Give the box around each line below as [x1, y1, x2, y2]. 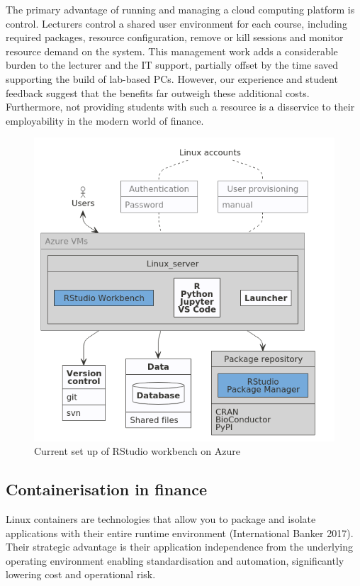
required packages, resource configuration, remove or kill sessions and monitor [6, 30, 344, 45]
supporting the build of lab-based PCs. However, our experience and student [6, 71, 338, 86]
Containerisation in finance [6, 478, 208, 500]
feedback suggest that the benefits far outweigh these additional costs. [6, 85, 310, 100]
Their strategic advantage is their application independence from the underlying [6, 539, 353, 554]
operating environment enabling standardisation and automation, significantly [6, 553, 344, 568]
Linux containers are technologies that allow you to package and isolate [6, 512, 316, 526]
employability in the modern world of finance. [6, 113, 204, 128]
